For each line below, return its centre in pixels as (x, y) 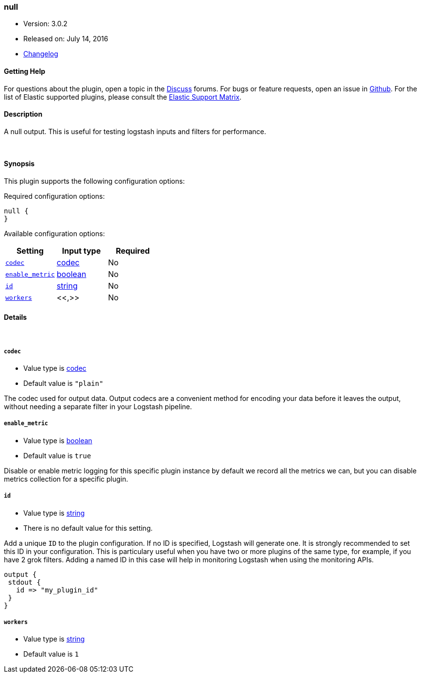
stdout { (24, 582)
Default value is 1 (51, 654)
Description (23, 114)
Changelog (41, 54)
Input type (81, 251)
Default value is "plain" (63, 383)
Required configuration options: (54, 196)
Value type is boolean (58, 440)
